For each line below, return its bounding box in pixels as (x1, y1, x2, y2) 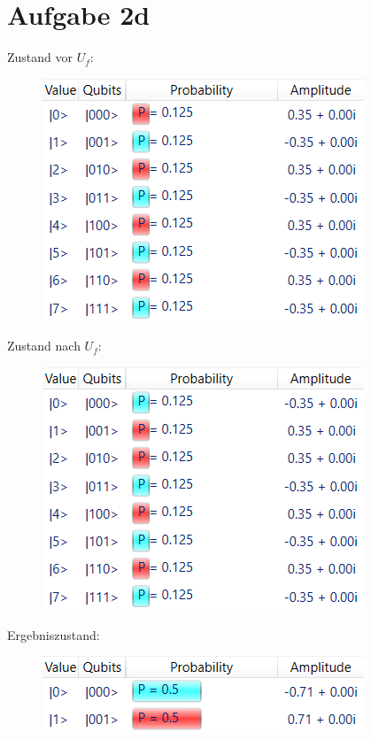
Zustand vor (7, 48, 73, 66)
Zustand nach (7, 336, 81, 355)
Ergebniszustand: (7, 625, 100, 644)
